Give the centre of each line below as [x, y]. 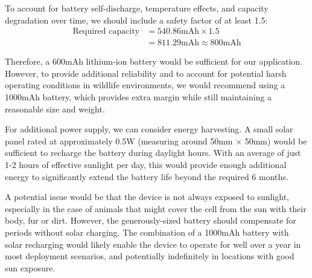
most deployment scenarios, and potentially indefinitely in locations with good [150, 256]
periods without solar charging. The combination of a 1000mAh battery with [147, 232]
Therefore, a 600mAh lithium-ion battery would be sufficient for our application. [154, 61]
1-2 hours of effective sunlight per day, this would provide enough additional [146, 164]
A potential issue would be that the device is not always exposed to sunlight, [147, 197]
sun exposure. [30, 267]
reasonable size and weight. [55, 108]
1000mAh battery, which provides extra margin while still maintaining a [138, 97]
